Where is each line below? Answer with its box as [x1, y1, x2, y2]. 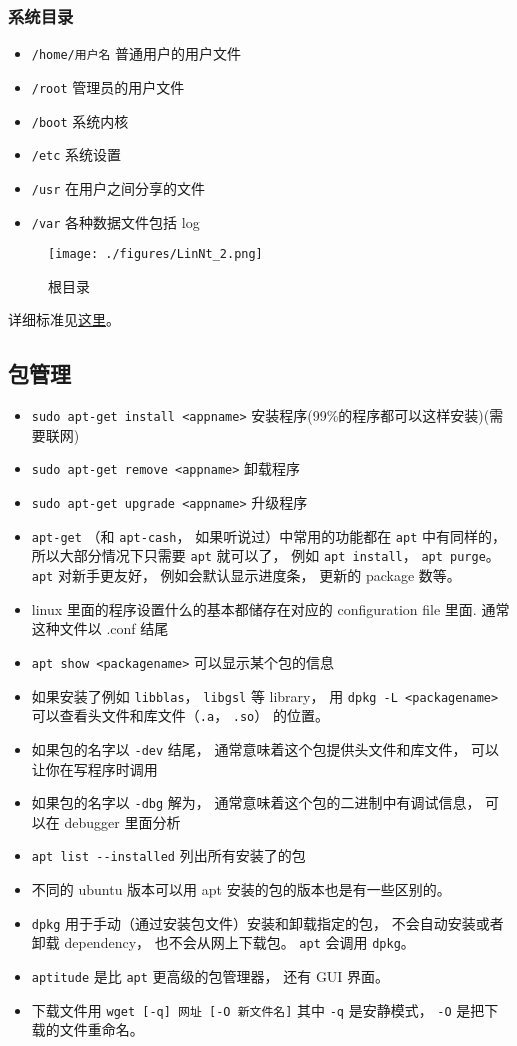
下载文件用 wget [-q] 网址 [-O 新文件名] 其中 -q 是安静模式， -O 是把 [31, 999, 485, 1020]
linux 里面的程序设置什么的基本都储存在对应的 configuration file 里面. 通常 [31, 598, 510, 619]
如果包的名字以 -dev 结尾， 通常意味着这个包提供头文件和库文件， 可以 [31, 738, 500, 759]
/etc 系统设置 [31, 144, 122, 165]
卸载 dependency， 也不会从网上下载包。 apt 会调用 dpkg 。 [31, 932, 415, 953]
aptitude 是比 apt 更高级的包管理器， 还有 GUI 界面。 [31, 965, 390, 986]
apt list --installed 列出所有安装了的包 [31, 845, 306, 866]
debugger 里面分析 [64, 811, 181, 832]
